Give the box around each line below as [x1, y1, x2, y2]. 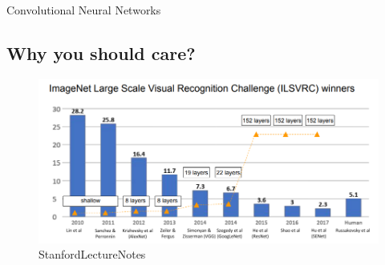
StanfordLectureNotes [38, 246, 146, 263]
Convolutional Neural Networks [6, 2, 161, 18]
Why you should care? [6, 40, 196, 65]
